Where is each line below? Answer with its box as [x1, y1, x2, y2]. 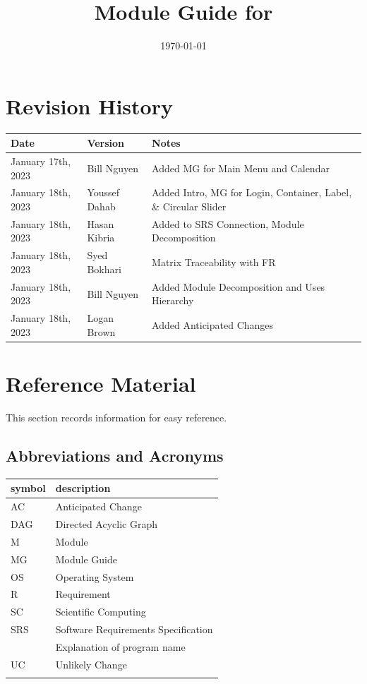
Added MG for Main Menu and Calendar [152, 160, 330, 175]
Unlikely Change [55, 656, 127, 671]
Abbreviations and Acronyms [6, 444, 224, 466]
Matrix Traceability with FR [152, 255, 276, 270]
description [55, 481, 111, 496]
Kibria [87, 230, 115, 245]
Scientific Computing [55, 604, 146, 619]
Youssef [87, 185, 120, 200]
